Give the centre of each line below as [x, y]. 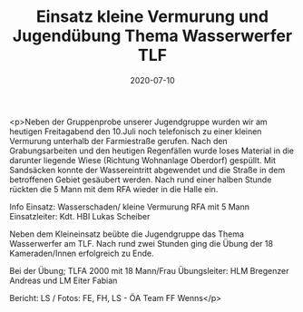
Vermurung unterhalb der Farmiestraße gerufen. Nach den [119, 141]
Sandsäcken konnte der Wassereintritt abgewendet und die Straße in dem [147, 170]
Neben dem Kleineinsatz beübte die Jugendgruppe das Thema [127, 234]
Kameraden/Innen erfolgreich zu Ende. [82, 253]
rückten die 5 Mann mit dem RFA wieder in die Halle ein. [114, 189]
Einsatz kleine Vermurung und [152, 17]
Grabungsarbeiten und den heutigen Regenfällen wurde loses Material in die [152, 151]
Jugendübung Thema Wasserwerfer [152, 36]
